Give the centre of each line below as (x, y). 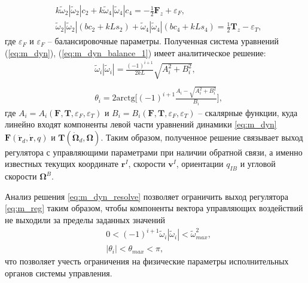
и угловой (258, 164)
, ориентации (200, 164)
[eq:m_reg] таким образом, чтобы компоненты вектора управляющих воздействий (154, 208)
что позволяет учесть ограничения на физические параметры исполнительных (147, 261)
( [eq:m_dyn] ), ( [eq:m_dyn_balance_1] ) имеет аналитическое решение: (135, 52)
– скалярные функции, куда (248, 112)
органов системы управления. (59, 273)
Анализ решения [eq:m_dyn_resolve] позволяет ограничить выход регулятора (147, 196)
